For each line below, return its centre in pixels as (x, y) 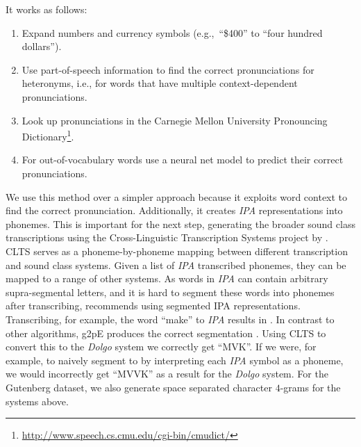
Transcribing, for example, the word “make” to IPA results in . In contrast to (170, 319)
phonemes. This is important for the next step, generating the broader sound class (180, 223)
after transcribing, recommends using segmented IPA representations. (153, 306)
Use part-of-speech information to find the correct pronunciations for (168, 69)
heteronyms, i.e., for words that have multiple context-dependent (160, 83)
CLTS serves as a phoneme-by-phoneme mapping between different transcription (177, 251)
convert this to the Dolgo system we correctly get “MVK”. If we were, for (161, 347)
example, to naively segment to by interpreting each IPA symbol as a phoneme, (175, 360)
